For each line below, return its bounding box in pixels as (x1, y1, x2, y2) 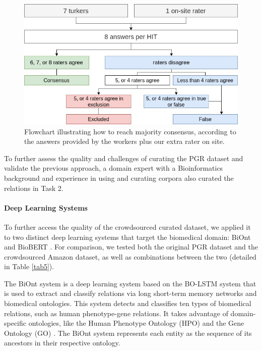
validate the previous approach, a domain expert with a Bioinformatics (4, 163, 223, 173)
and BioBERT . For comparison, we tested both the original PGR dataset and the (4, 241, 258, 252)
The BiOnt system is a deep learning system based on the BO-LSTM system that (4, 278, 256, 288)
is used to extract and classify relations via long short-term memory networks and (4, 288, 257, 298)
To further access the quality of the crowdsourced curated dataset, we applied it (4, 221, 251, 232)
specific (4, 318, 27, 328)
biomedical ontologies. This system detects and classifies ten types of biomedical (4, 298, 251, 309)
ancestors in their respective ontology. (4, 337, 120, 348)
